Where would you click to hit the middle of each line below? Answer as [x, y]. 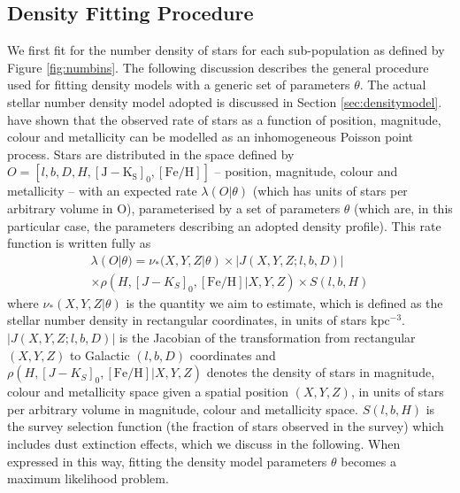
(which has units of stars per [330, 191]
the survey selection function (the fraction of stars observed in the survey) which [226, 426]
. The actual [393, 85]
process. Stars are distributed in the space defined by [151, 154]
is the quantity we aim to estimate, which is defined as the [284, 302]
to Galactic [100, 354]
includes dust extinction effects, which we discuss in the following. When [204, 443]
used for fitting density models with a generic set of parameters [179, 85]
